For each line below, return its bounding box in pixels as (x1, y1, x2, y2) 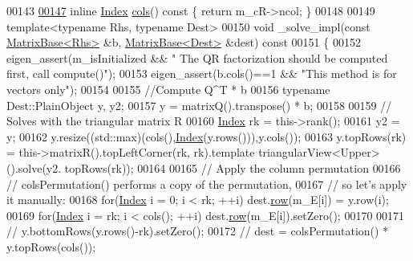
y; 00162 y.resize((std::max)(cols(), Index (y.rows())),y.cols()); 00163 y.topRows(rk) (6, 128, 407, 145)
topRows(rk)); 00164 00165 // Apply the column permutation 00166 (64, 159, 401, 176)
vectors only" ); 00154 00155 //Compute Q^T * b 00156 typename (6, 80, 330, 97)
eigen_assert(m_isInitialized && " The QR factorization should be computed (6, 49, 388, 66)
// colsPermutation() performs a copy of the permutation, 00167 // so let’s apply (6, 175, 407, 192)
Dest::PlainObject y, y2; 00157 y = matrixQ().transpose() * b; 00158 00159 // (6, 96, 392, 113)
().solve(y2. (6, 159, 62, 176)
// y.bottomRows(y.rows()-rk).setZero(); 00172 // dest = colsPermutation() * (6, 222, 389, 239)
